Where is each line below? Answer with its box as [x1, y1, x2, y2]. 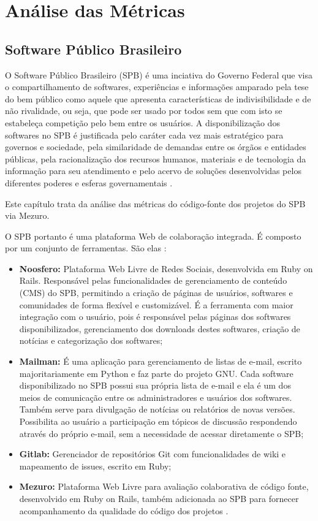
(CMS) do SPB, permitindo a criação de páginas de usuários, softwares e [19, 286, 293, 299]
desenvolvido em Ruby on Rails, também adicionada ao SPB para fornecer [19, 492, 299, 504]
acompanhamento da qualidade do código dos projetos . [19, 504, 229, 517]
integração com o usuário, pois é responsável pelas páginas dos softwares [19, 310, 291, 323]
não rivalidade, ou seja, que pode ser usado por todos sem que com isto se [5, 104, 282, 117]
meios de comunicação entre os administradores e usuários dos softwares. [19, 390, 292, 403]
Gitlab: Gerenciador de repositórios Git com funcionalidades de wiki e [19, 447, 286, 460]
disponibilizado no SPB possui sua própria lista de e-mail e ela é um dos [19, 379, 291, 392]
